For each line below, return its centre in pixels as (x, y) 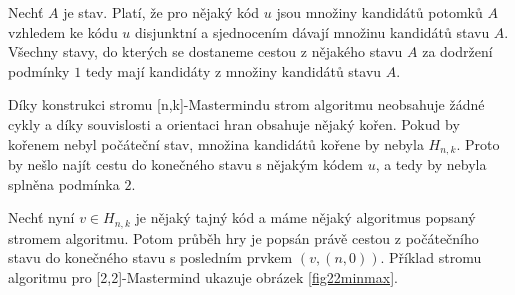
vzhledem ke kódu (63, 31)
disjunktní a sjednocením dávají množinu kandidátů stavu (312, 31)
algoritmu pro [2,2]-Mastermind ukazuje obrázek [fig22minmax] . (203, 276)
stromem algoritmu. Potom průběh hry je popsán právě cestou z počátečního (243, 237)
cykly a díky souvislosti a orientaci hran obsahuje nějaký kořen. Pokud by (234, 123)
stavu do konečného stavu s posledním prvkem (150, 257)
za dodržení (457, 51)
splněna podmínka (64, 183)
